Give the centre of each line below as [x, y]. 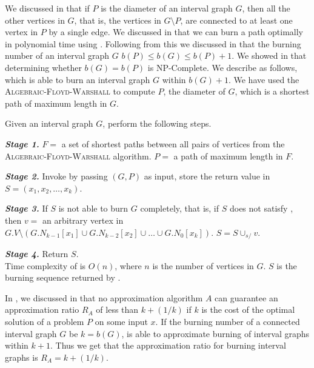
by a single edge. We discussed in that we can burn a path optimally [176, 32]
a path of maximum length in [228, 156]
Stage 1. [22, 143]
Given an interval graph [49, 123]
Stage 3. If [26, 208]
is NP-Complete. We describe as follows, [222, 67]
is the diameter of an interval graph [167, 8]
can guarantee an [246, 297]
